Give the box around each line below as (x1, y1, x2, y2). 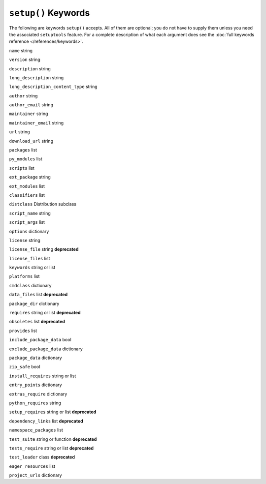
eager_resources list (9, 463, 56, 469)
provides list (9, 328, 37, 333)
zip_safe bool (9, 364, 40, 370)
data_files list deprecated (9, 292, 68, 298)
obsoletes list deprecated (9, 319, 65, 325)
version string (9, 57, 40, 62)
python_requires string (9, 400, 61, 406)
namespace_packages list (9, 427, 64, 433)
